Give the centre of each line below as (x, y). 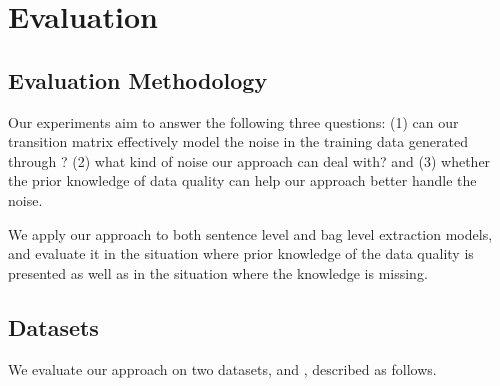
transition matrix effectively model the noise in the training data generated (238, 141)
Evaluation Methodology (138, 79)
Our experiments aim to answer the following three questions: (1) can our (233, 121)
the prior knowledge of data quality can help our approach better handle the (242, 180)
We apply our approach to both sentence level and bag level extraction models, (250, 233)
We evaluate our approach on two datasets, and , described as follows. (222, 368)
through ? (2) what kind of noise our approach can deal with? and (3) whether (249, 160)
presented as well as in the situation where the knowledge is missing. (218, 272)
